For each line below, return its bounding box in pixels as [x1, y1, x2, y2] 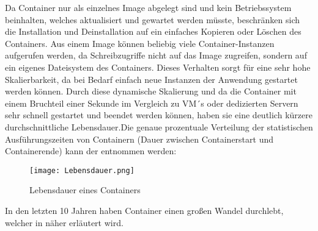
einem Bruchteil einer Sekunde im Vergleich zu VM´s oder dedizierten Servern [5, 96, 298, 109]
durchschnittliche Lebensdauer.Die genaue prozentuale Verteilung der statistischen [5, 120, 313, 133]
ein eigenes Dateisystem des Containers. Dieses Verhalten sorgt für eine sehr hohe [5, 60, 311, 73]
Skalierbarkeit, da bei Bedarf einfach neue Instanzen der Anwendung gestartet [5, 73, 298, 85]
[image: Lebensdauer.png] [29, 166, 135, 175]
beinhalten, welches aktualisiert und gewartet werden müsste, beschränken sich [5, 13, 300, 26]
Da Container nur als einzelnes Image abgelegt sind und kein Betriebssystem [5, 1, 292, 13]
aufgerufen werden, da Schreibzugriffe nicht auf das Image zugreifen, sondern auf [5, 49, 307, 62]
